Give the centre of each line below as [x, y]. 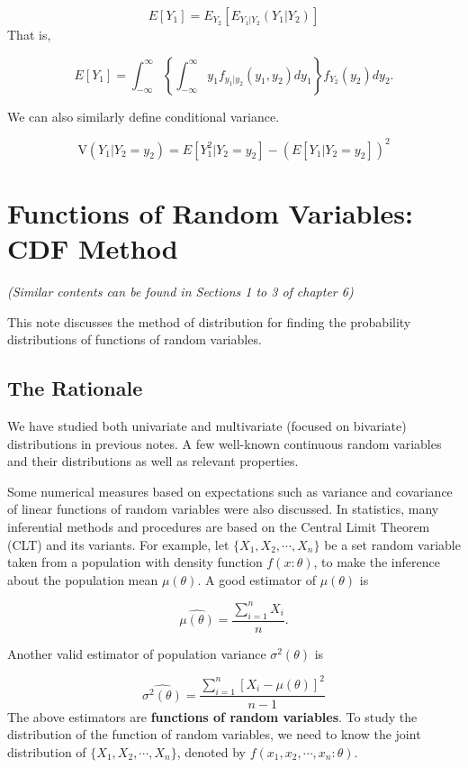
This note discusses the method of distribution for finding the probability [209, 321]
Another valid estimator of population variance [137, 653]
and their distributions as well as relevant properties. [153, 461]
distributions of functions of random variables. [135, 339]
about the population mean [83, 579]
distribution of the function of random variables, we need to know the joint [214, 734]
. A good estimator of [256, 579]
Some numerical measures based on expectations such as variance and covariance [230, 491]
